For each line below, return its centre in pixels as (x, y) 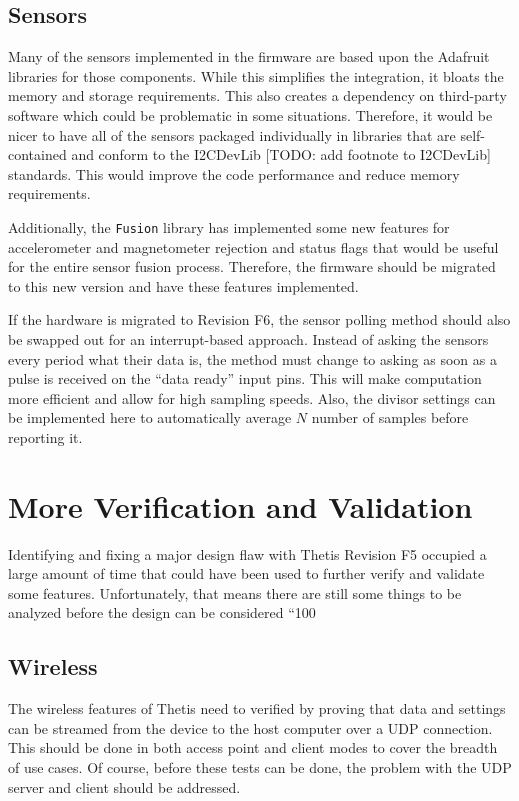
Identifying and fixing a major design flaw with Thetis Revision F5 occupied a (247, 553)
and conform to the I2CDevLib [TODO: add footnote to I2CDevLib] (281, 154)
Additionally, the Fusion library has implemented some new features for (229, 226)
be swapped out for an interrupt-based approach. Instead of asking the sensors (248, 338)
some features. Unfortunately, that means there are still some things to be (235, 592)
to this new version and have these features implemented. (183, 285)
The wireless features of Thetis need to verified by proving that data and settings (257, 708)
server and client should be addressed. (124, 786)
